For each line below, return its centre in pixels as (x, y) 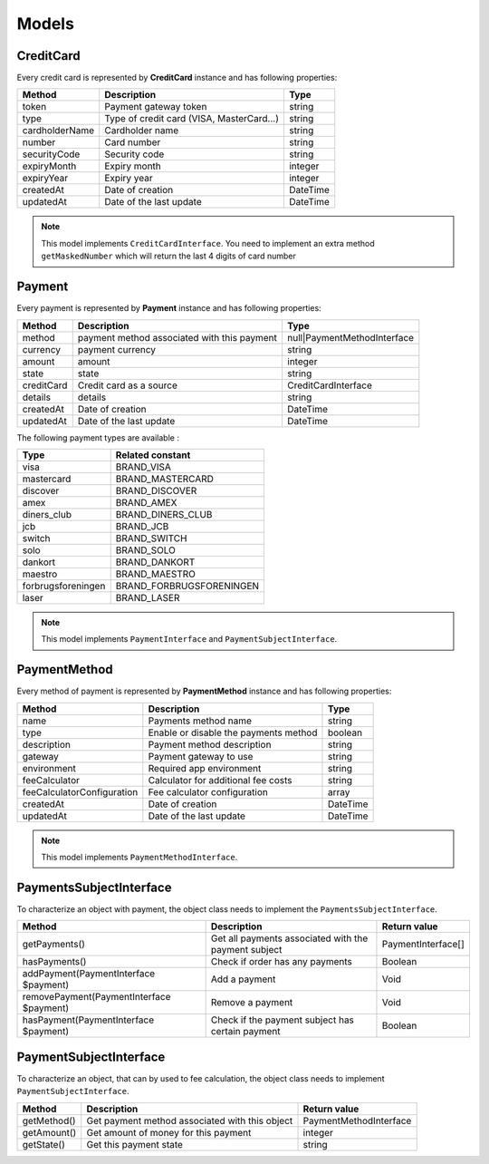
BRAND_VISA (144, 467)
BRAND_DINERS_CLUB (164, 514)
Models (45, 24)
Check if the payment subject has (283, 1020)
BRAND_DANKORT (155, 562)
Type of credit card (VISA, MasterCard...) (192, 119)
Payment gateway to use (201, 756)
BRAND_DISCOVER (156, 490)
